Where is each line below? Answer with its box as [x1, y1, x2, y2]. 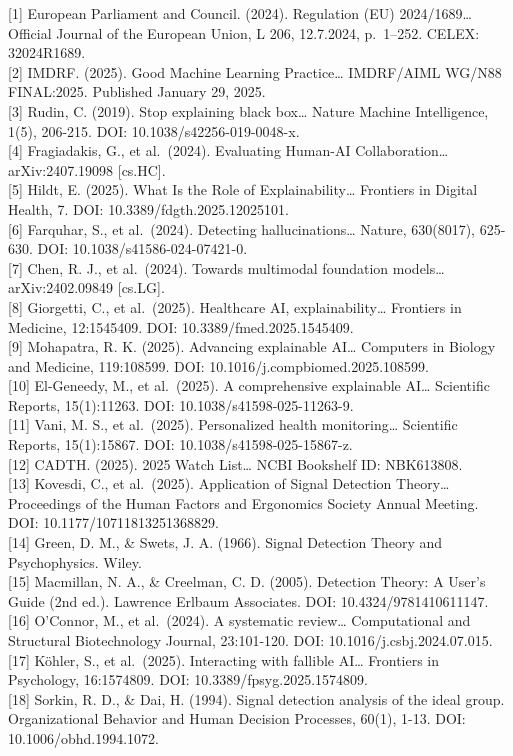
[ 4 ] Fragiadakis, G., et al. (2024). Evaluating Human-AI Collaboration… [8, 140, 449, 161]
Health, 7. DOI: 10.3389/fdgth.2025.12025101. [8, 198, 290, 219]
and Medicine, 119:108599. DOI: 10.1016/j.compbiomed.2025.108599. [8, 355, 430, 376]
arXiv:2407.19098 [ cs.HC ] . [8, 159, 166, 180]
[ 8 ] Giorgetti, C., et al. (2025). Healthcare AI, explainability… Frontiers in [8, 296, 462, 317]
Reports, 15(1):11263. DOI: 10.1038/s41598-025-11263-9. [8, 394, 354, 415]
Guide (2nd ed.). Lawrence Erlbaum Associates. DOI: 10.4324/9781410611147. [8, 590, 489, 611]
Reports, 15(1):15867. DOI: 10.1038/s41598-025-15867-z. [8, 434, 353, 455]
